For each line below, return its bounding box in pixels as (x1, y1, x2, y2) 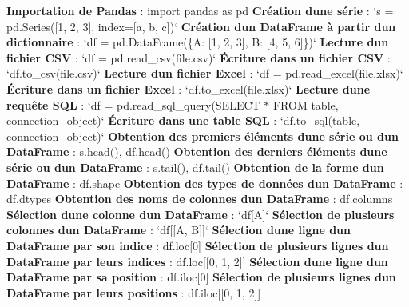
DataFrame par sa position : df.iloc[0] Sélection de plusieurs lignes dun (6, 269, 396, 285)
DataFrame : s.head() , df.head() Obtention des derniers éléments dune (6, 143, 387, 160)
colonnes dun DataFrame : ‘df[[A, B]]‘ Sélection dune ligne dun (6, 221, 351, 238)
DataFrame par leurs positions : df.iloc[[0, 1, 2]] (6, 284, 261, 301)
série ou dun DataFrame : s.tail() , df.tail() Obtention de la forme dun (6, 158, 384, 175)
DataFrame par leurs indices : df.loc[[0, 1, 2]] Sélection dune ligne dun (6, 253, 388, 269)
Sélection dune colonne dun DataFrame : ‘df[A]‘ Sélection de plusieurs (6, 205, 395, 222)
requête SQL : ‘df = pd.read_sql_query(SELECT (6, 96, 260, 113)
